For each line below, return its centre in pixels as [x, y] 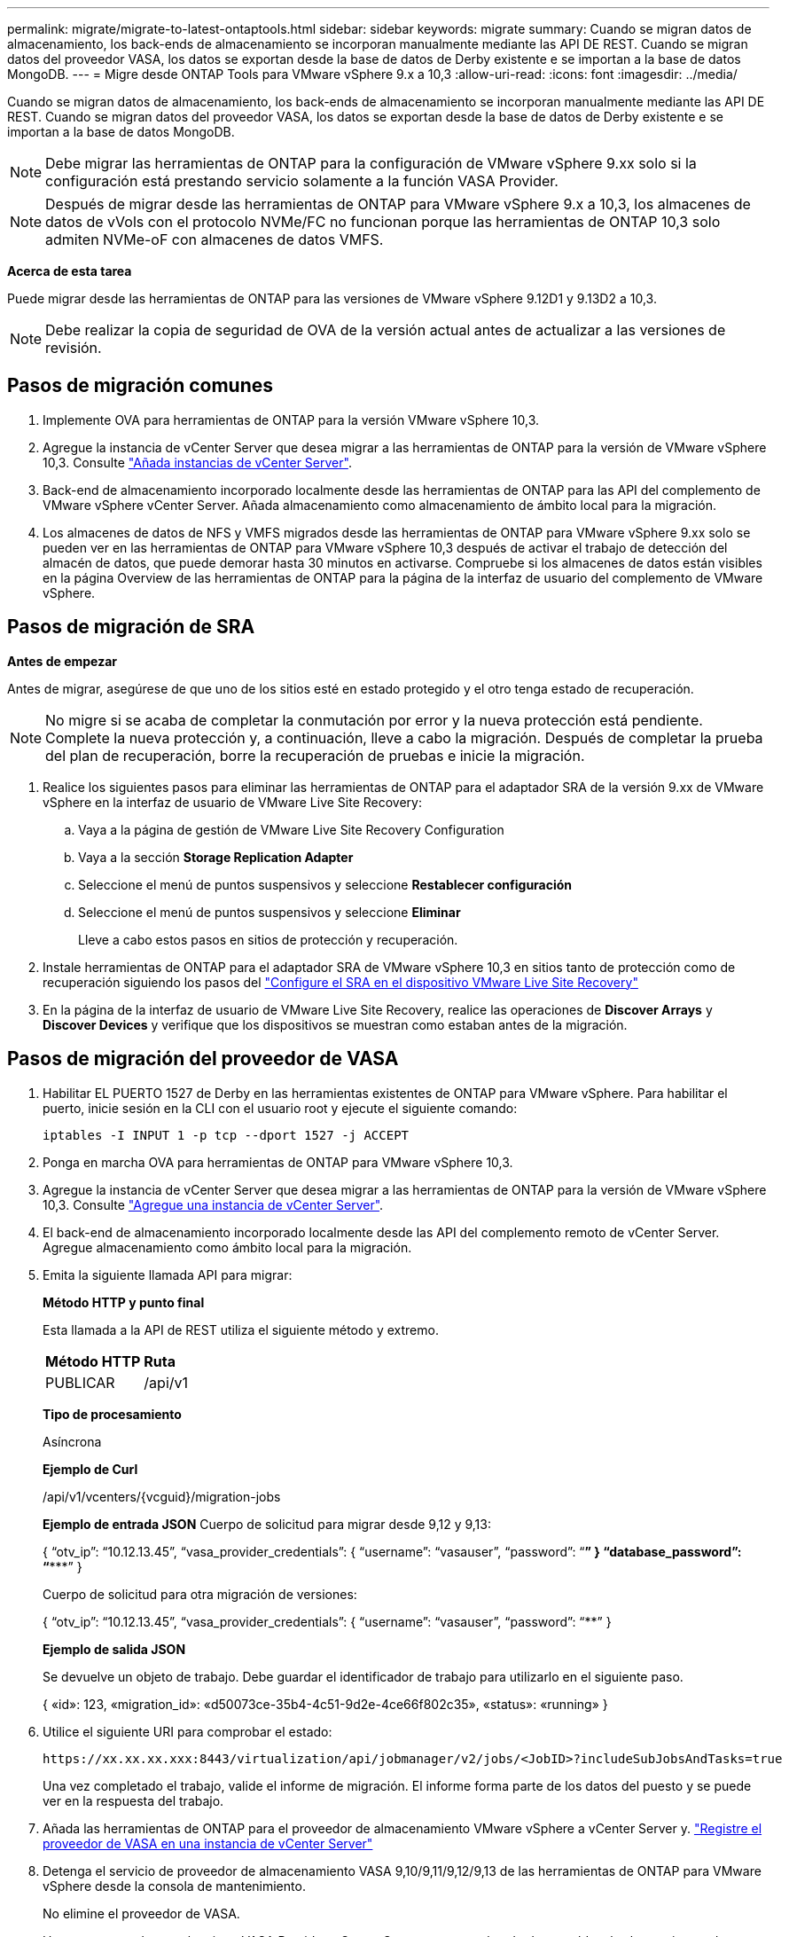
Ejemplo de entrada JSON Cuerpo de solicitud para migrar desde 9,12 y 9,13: [267, 1524]
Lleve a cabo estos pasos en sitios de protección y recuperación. [268, 939]
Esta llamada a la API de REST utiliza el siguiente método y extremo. [241, 1329]
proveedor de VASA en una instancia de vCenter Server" [208, 1843]
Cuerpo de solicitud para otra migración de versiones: [200, 1594]
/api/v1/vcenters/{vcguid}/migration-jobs [162, 1496]
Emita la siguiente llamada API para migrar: [168, 1274]
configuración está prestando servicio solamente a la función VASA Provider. [302, 181]
